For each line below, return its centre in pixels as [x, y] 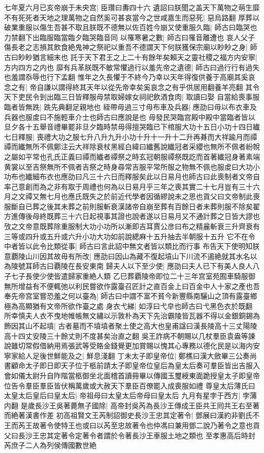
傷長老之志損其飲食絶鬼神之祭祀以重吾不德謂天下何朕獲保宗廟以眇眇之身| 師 [131, 47]
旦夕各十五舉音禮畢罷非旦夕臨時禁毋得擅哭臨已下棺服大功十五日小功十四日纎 [132, 127]
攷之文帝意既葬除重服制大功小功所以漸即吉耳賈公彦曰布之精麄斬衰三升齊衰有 [132, 226]
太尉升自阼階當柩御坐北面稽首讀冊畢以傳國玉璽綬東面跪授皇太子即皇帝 [142, 375]
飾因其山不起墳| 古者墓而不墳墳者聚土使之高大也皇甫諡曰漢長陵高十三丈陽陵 [131, 326]
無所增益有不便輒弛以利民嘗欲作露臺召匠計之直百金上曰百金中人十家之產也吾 [132, 286]
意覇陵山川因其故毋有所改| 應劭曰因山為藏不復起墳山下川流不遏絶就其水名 [127, 256]
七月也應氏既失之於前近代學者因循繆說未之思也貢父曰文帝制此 [150, 196]
